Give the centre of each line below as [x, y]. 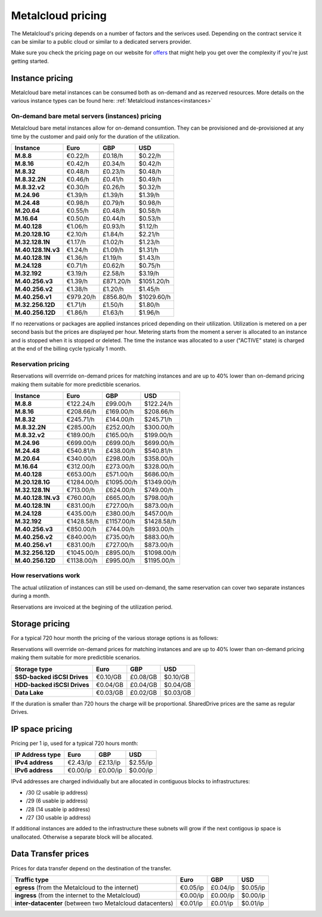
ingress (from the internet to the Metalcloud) [78, 895]
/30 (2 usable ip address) [57, 792]
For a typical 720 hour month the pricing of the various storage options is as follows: [115, 638]
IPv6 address [34, 771]
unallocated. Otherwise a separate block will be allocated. [82, 837]
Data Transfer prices [50, 854]
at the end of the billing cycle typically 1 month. [69, 349]
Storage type [34, 669]
